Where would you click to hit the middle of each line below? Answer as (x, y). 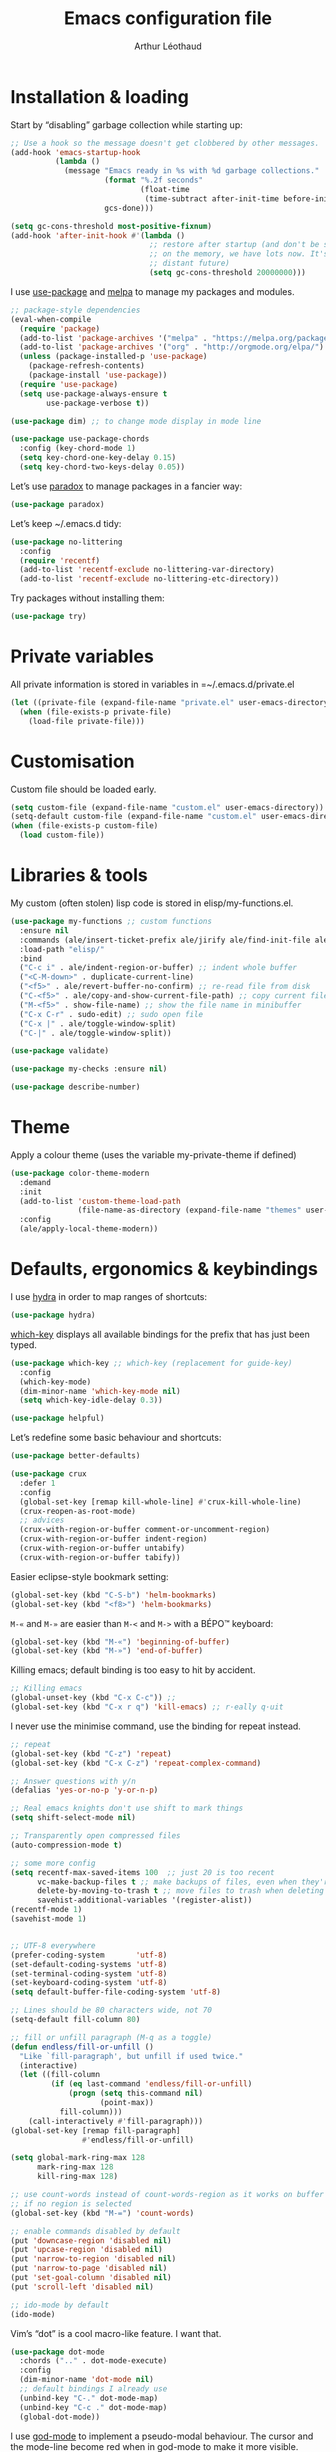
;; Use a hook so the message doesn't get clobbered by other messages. (165, 143)
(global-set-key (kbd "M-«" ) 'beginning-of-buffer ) (120, 1642)
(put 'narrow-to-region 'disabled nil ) (93, 2259)
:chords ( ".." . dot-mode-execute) (93, 2361)
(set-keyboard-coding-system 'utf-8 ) (89, 1983)
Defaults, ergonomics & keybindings (164, 1269)
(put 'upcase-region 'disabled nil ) (86, 2250)
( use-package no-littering (66, 542)
